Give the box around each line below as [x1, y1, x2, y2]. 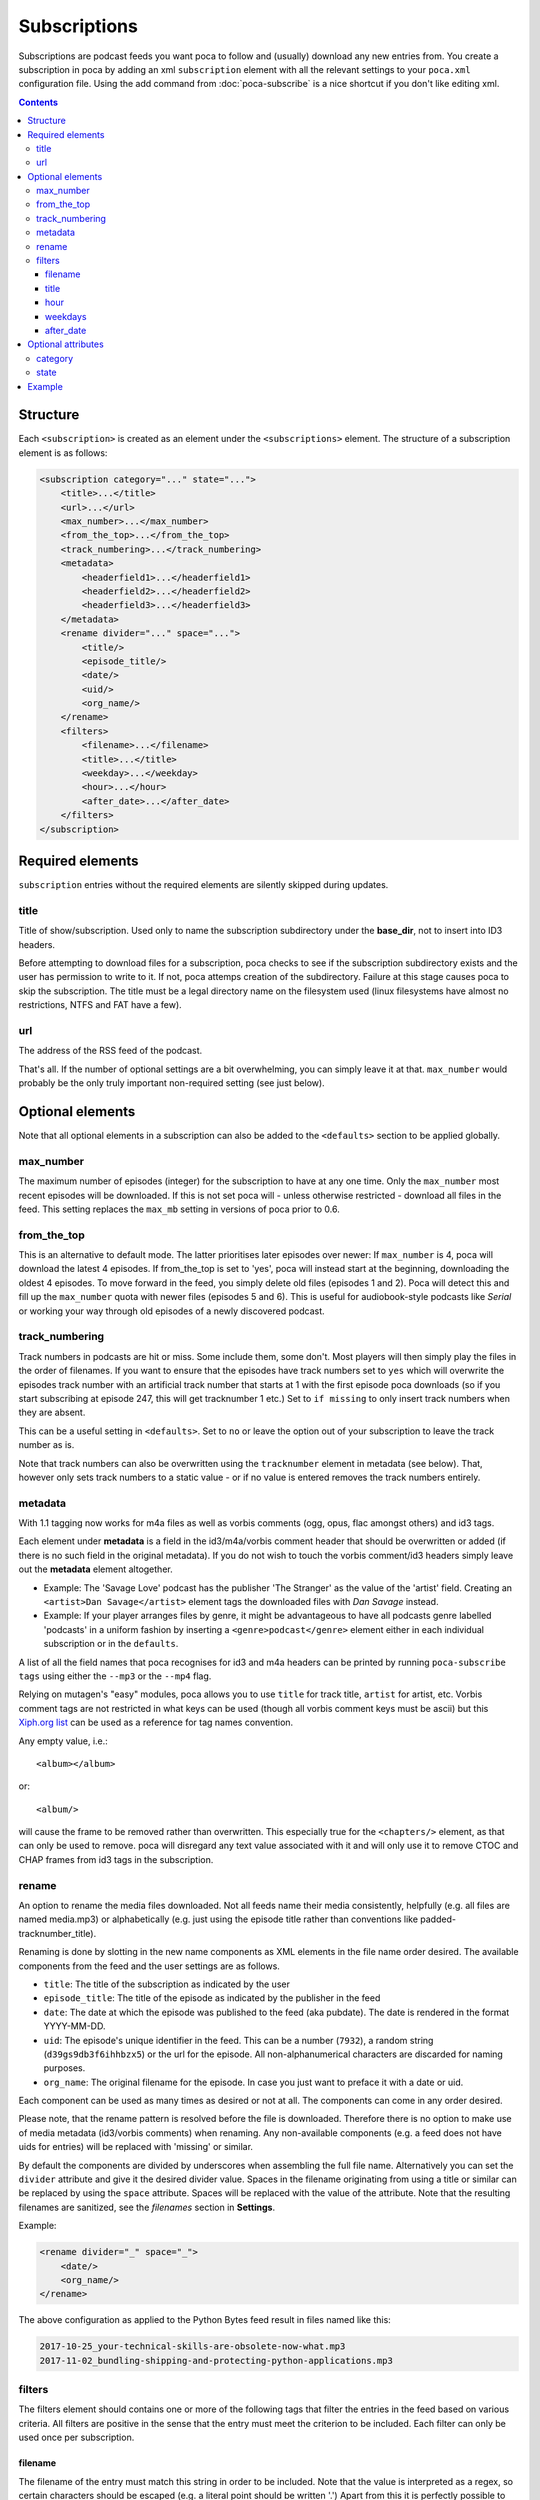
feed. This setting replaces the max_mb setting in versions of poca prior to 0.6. [18, 1203, 340, 1215]
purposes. [43, 2062, 86, 2074]
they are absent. [18, 1406, 86, 1419]
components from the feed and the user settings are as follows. [18, 1960, 280, 1972]
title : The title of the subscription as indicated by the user [43, 1978, 290, 1990]
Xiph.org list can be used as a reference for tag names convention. [18, 1716, 294, 1729]
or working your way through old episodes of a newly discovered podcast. [18, 1305, 325, 1317]
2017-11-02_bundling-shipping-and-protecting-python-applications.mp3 [39, 2355, 394, 2366]
